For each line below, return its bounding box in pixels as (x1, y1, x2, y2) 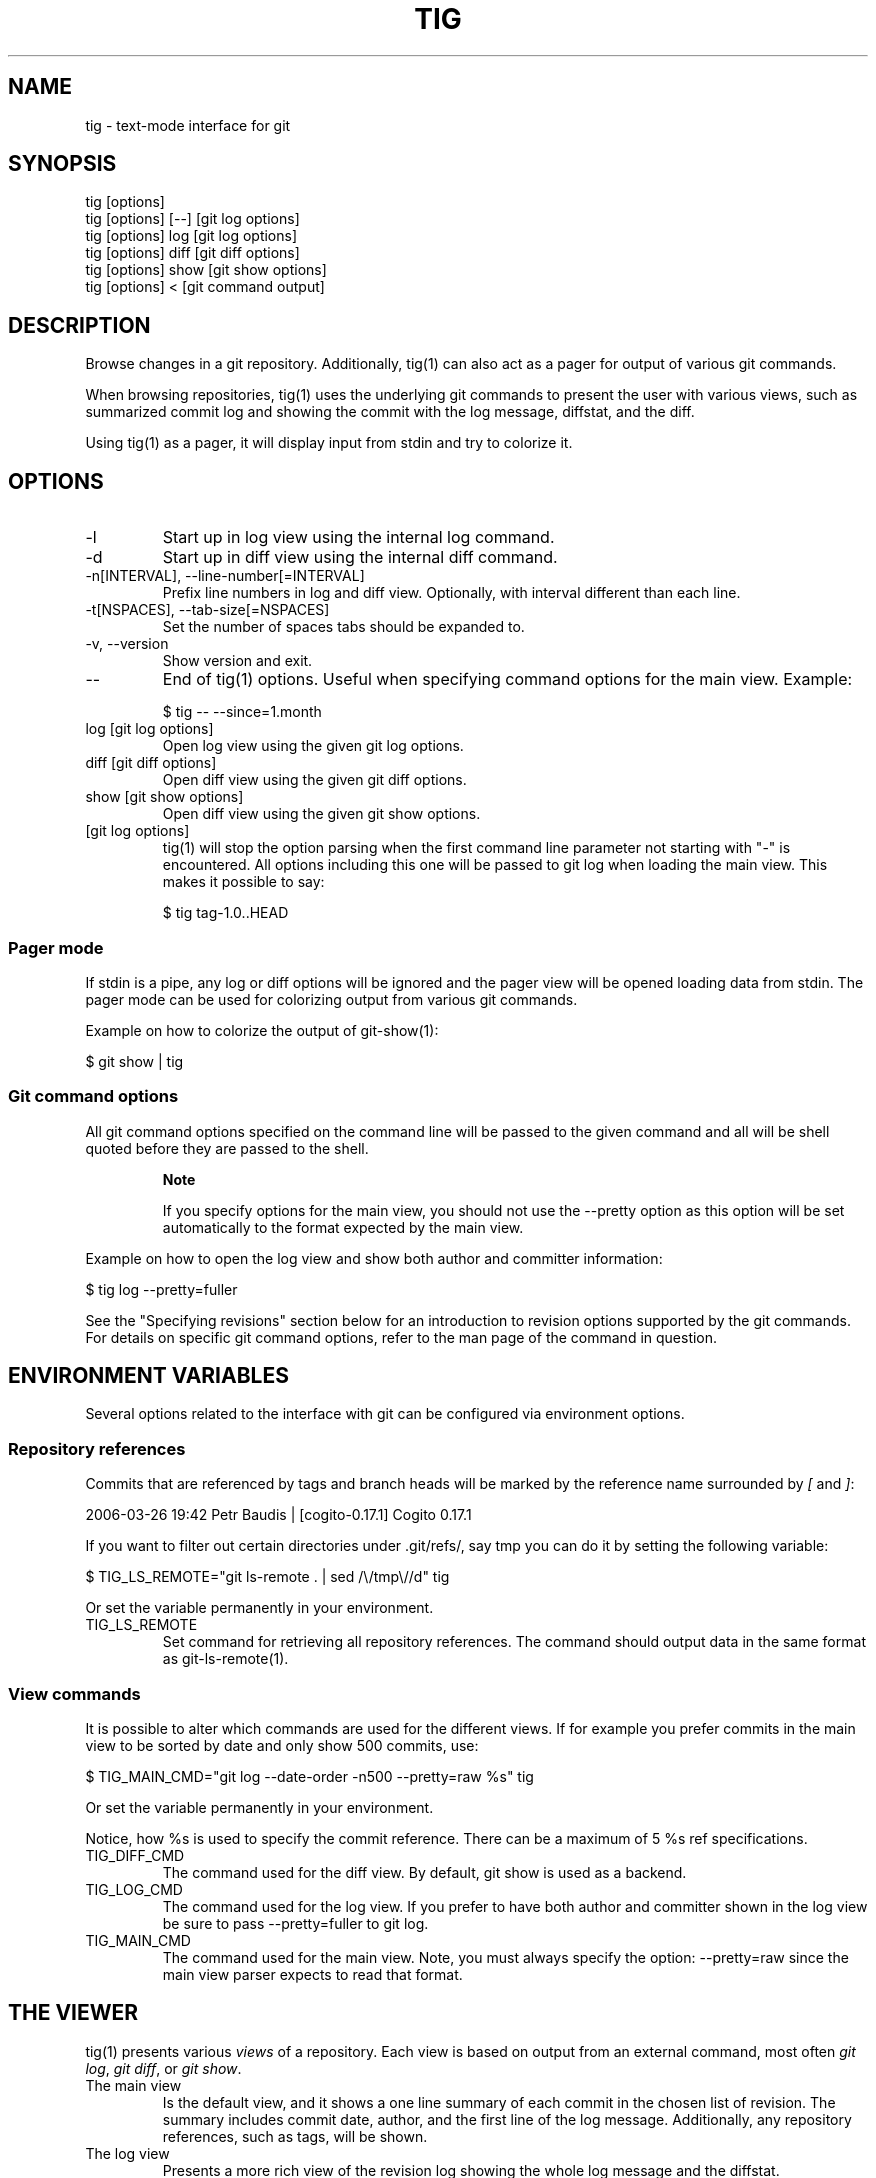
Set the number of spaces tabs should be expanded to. (162, 618, 525, 636)
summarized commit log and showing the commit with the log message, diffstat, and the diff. (85, 403, 695, 421)
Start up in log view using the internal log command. (162, 527, 555, 548)
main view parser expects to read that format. (162, 1965, 463, 1983)
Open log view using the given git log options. (162, 737, 464, 755)
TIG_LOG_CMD (85, 1880, 183, 1898)
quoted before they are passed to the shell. (85, 1139, 369, 1157)
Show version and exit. (162, 652, 313, 670)
